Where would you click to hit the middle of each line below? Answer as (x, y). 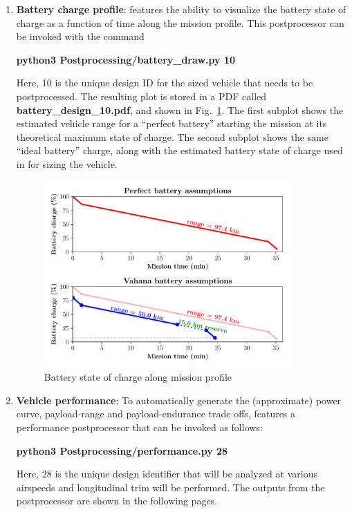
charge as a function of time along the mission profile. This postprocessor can (180, 22)
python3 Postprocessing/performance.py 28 (122, 450)
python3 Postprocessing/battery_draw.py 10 (126, 59)
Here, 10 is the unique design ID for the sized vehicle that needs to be (165, 83)
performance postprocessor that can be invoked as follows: (139, 427)
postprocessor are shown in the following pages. (117, 501)
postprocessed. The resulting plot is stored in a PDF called (141, 96)
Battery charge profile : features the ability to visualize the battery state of (181, 9)
